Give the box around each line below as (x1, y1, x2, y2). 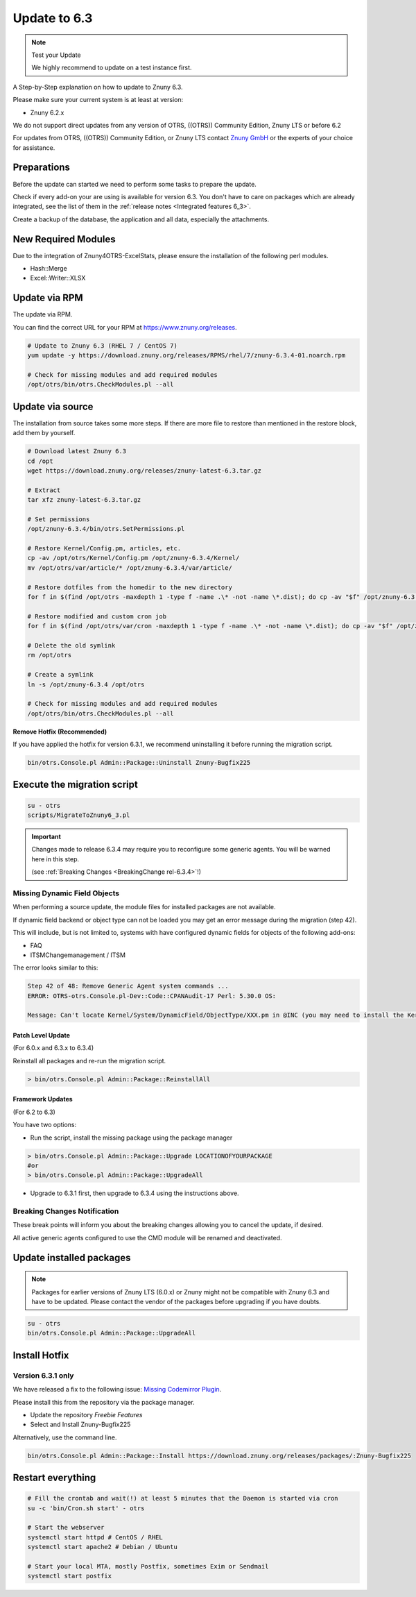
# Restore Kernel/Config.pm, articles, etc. (27, 545, 182, 552)
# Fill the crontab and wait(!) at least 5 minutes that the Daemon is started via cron (27, 1494, 339, 1503)
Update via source (12, 400, 94, 412)
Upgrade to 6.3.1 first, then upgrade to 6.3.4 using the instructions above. (30, 1189, 239, 1197)
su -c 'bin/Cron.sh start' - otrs (27, 1504, 145, 1512)
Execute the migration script (12, 779, 138, 791)
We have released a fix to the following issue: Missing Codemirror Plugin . (12, 1385, 222, 1394)
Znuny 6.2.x (30, 108, 64, 117)
